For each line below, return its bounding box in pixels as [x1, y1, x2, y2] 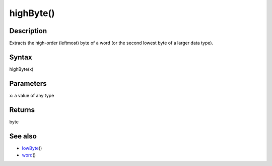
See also [9, 132, 37, 140]
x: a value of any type [9, 92, 54, 98]
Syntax [9, 53, 32, 61]
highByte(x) [9, 66, 34, 72]
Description [9, 27, 47, 35]
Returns [9, 105, 35, 114]
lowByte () [22, 145, 42, 151]
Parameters [9, 79, 47, 88]
